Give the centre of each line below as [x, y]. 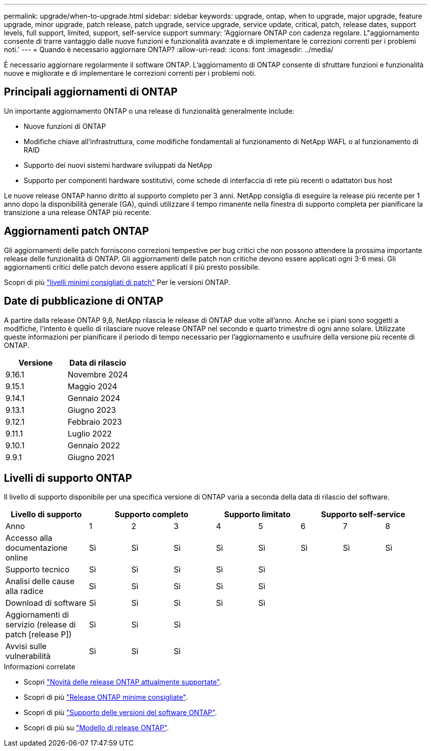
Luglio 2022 [90, 433]
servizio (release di [41, 625]
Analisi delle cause [40, 581]
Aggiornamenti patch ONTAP [77, 231]
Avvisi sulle [26, 646]
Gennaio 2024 [94, 398]
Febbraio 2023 [95, 422]
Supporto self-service [363, 515]
